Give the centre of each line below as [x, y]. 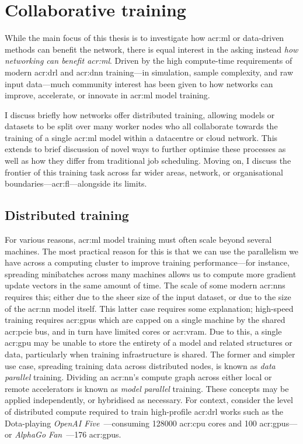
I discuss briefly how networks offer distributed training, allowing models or [140, 114]
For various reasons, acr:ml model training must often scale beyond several [138, 240]
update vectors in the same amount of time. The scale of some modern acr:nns [145, 285]
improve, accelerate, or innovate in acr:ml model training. [107, 95]
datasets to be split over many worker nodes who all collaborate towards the [141, 126]
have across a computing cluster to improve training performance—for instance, [147, 262]
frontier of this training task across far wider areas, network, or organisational [144, 172]
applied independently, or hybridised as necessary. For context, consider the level [149, 400]
